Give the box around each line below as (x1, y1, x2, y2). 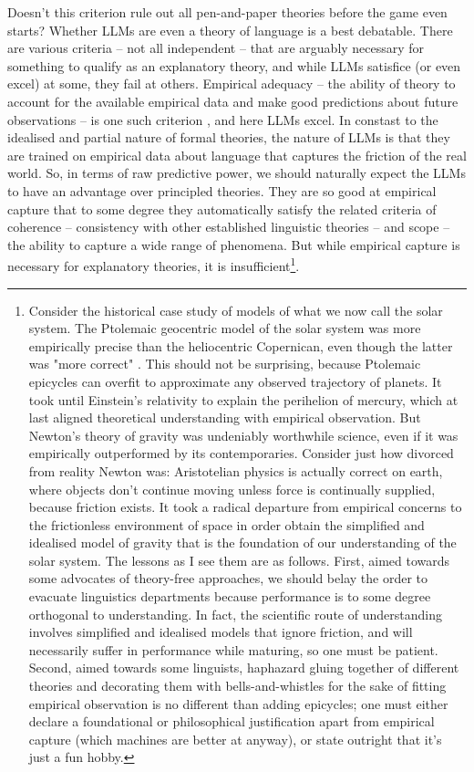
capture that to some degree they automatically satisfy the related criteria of (7, 199, 437, 218)
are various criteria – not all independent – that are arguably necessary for (7, 38, 425, 57)
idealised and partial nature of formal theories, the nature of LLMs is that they (7, 128, 450, 147)
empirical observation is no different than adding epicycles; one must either (28, 694, 448, 713)
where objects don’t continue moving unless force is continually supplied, (28, 479, 436, 498)
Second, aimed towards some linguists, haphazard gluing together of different (28, 658, 459, 677)
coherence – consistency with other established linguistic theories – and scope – (7, 217, 450, 236)
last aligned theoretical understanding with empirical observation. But (28, 408, 421, 427)
